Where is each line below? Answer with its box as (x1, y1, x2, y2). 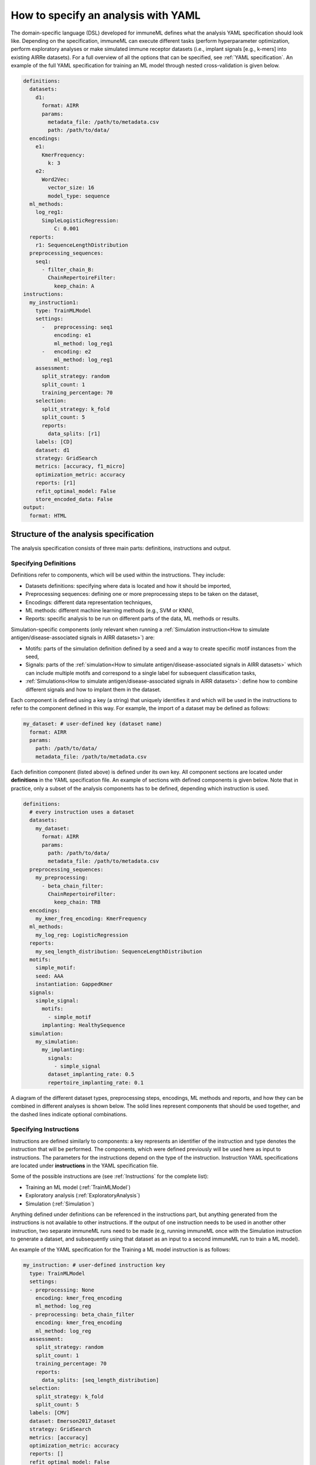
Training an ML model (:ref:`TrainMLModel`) (25, 1184, 131, 1191)
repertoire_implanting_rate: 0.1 (47, 1079, 144, 1086)
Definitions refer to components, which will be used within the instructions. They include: (11, 571, 225, 578)
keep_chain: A (53, 282, 95, 289)
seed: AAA (35, 973, 64, 979)
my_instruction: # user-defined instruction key (23, 1262, 166, 1269)
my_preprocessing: (35, 874, 88, 881)
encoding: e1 (53, 332, 92, 339)
